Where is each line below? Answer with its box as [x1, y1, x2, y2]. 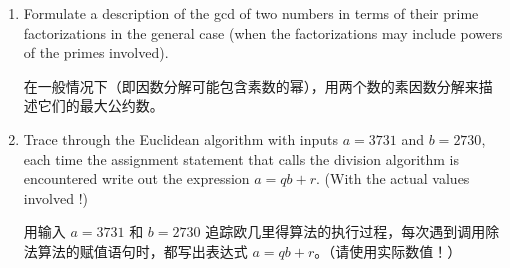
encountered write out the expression [23, 168, 250, 189]
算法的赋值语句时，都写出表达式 [37, 240, 248, 261]
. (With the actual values [316, 168, 470, 189]
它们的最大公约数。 [37, 95, 164, 116]
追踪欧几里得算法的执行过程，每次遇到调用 [205, 221, 486, 242]
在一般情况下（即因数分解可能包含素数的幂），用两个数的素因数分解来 [23, 75, 479, 96]
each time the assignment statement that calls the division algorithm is [23, 148, 460, 169]
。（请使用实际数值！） [314, 240, 462, 261]
